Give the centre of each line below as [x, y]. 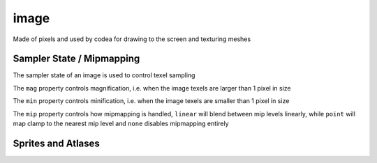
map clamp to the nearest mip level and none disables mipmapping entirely [121, 124]
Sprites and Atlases [57, 143]
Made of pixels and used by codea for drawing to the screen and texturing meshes [132, 39]
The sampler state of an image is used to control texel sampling [104, 75]
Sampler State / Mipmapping [76, 59]
